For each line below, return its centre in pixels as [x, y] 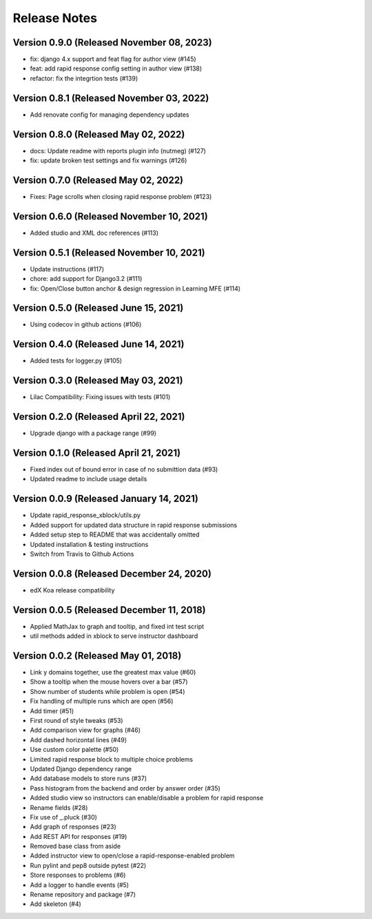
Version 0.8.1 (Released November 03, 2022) [111, 98]
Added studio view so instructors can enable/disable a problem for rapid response [147, 798]
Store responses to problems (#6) [78, 875]
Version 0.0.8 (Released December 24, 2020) [112, 573]
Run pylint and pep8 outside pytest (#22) [88, 865]
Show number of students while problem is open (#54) [107, 691]
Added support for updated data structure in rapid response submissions [134, 525]
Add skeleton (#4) [56, 904]
